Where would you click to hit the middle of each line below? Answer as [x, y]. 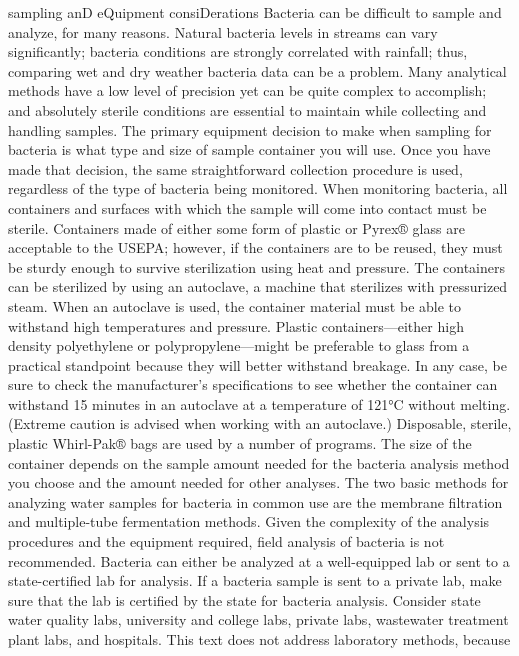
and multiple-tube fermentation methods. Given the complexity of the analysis [249, 521]
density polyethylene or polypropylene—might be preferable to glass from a [239, 345]
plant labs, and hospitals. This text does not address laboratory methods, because [259, 639]
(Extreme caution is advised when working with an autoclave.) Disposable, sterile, [260, 423]
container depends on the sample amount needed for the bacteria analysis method [259, 462]
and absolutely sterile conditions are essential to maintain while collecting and [247, 109]
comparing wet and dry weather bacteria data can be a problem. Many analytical [257, 70]
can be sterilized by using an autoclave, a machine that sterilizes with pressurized [258, 286]
